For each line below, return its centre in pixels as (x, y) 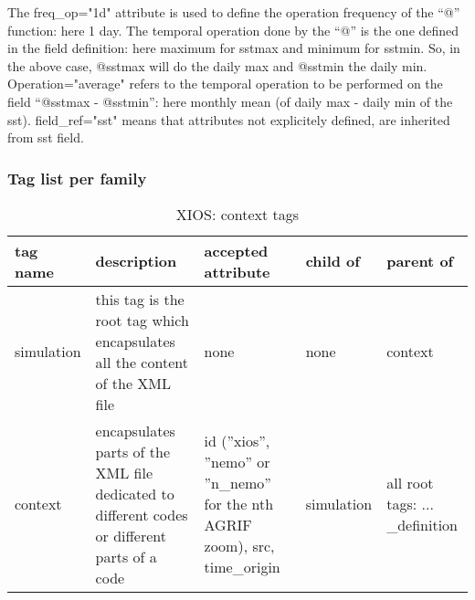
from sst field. (46, 137)
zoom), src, (239, 546)
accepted (236, 250)
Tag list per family (77, 178)
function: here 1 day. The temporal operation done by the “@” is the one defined (233, 30)
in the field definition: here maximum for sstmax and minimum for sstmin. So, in (234, 48)
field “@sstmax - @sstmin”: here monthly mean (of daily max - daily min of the (230, 101)
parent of (420, 261)
